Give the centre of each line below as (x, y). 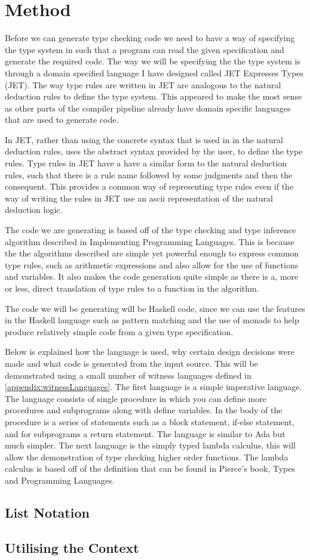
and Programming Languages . (60, 480)
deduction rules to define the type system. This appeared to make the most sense (154, 96)
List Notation (47, 512)
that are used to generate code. (62, 120)
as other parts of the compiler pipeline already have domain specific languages (148, 108)
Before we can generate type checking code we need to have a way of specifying (150, 38)
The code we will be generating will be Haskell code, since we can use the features (155, 308)
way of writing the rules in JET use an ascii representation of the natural (139, 198)
